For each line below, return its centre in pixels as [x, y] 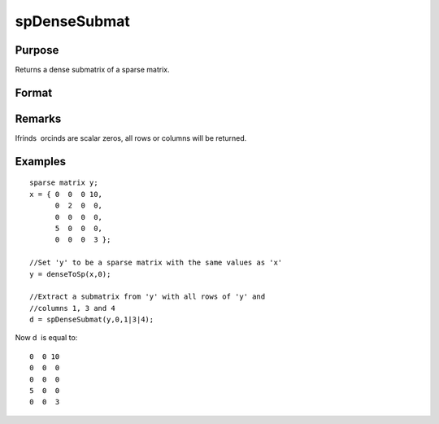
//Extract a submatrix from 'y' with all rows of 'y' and [148, 297]
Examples [41, 162]
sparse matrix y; [64, 183]
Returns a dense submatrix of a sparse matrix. [92, 70]
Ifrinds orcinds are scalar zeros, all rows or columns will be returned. [131, 138]
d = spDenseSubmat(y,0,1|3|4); [92, 320]
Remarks [38, 118]
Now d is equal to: [46, 338]
